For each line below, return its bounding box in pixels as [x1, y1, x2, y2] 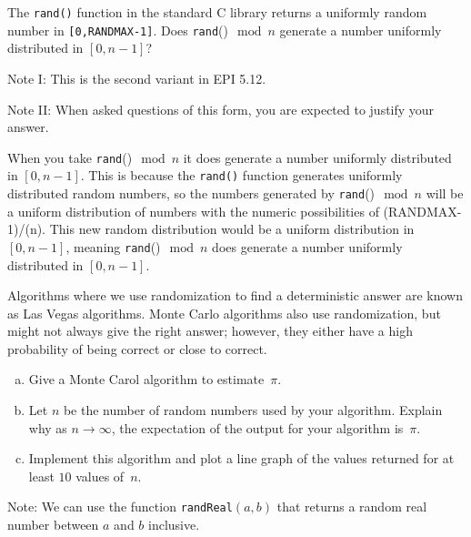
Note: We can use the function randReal [7, 497, 233, 516]
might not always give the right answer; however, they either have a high [7, 321, 413, 340]
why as [28, 418, 67, 437]
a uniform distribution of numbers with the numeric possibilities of [7, 201, 379, 220]
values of [75, 466, 125, 485]
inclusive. [148, 515, 200, 534]
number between [7, 515, 99, 534]
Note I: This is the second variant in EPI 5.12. [7, 68, 266, 87]
